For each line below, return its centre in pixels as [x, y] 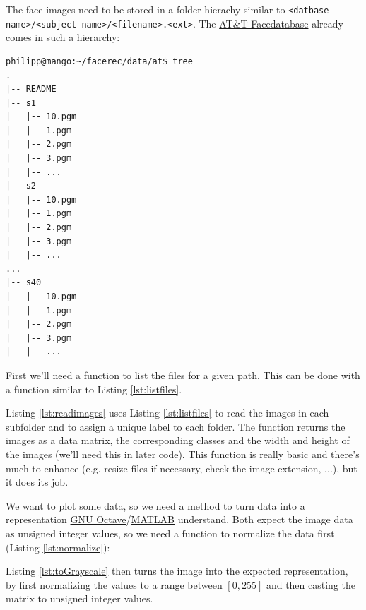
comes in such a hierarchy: [63, 37]
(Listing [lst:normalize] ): [58, 547]
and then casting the [311, 584]
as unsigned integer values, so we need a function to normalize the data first [170, 533]
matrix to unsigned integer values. [79, 598]
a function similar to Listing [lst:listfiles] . [94, 389]
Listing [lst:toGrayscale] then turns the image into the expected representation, [177, 571]
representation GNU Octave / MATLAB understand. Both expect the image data [179, 519]
